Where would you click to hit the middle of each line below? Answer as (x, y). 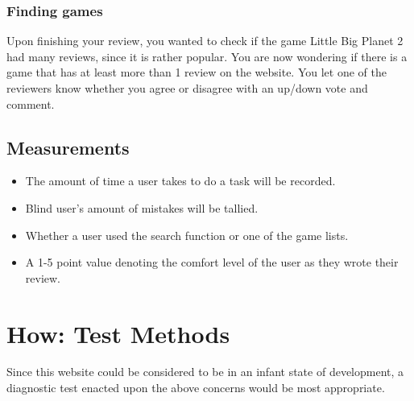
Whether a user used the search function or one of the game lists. (187, 235)
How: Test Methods (118, 333)
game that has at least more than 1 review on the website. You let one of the (197, 72)
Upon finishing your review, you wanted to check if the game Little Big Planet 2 (205, 41)
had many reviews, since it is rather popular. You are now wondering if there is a (207, 56)
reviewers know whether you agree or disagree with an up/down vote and (187, 88)
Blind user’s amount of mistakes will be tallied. (142, 207)
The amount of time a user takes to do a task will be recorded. (180, 181)
